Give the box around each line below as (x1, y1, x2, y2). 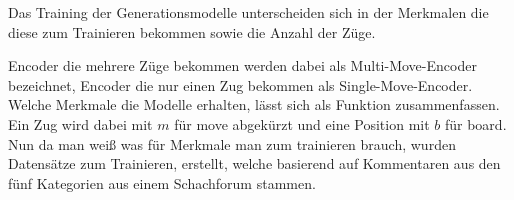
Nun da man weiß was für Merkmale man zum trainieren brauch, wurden (8, 133, 456, 154)
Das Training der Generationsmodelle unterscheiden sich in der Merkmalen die (8, 2, 489, 22)
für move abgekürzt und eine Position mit (174, 113, 430, 134)
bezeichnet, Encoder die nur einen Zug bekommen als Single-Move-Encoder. (8, 74, 473, 95)
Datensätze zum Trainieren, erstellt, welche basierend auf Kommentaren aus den (8, 153, 501, 174)
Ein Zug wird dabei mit (8, 113, 153, 134)
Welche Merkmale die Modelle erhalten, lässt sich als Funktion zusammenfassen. (8, 94, 500, 115)
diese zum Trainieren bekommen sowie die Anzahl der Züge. (8, 21, 376, 42)
